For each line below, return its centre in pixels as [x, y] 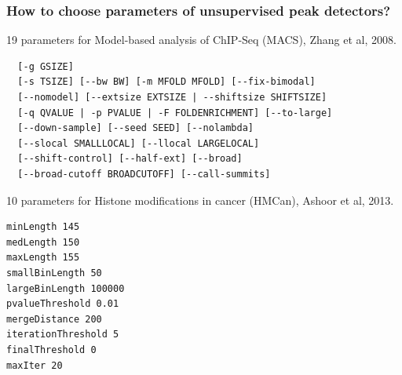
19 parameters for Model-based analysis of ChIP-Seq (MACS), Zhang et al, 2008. [201, 40]
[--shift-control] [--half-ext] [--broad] [130, 159]
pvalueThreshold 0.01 [63, 304]
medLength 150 [43, 242]
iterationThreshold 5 [63, 335]
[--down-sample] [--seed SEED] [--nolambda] [135, 128]
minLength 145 [43, 227]
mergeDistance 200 [54, 319]
